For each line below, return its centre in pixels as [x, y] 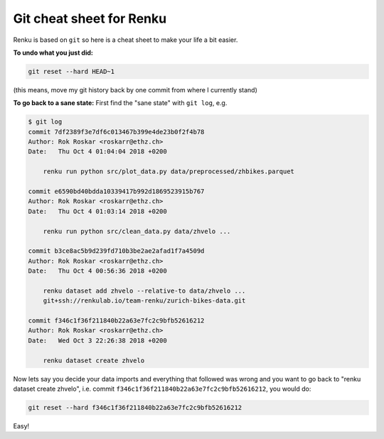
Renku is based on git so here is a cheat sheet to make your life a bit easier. [126, 40]
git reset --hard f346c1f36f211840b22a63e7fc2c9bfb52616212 [135, 408]
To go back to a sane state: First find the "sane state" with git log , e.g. [120, 103]
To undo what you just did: [53, 53]
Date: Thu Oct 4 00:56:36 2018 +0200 [97, 271]
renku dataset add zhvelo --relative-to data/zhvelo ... [144, 291]
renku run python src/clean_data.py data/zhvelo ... [137, 231]
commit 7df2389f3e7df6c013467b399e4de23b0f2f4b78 [116, 132]
